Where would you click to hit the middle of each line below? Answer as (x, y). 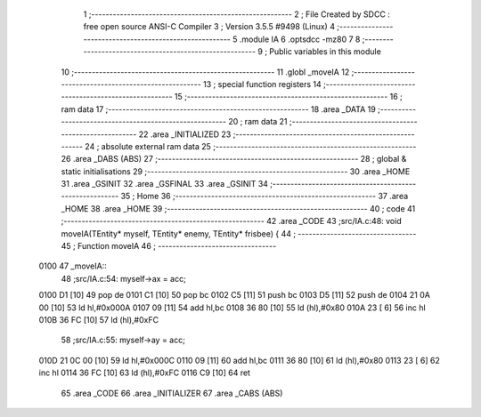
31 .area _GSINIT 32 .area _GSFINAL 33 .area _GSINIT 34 (165, 184)
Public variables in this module (325, 52)
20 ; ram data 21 (258, 122)
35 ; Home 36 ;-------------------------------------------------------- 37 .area (265, 196)
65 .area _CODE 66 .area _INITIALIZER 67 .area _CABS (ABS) (172, 393)
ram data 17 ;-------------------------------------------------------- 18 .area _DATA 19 (218, 109)
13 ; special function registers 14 (263, 84)
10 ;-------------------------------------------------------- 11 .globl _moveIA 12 (205, 72)
